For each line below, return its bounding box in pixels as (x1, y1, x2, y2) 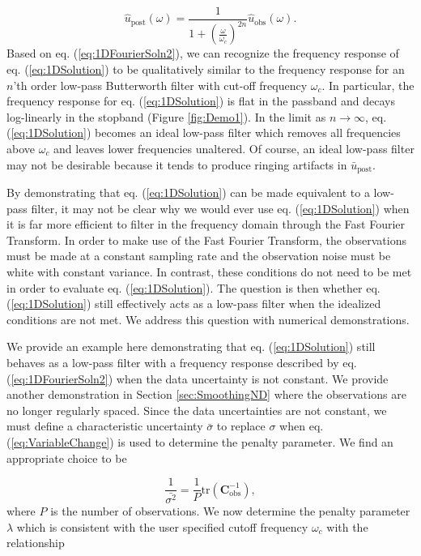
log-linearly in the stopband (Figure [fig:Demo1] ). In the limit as (6, 108, 326, 125)
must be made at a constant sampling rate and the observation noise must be (6, 247, 391, 264)
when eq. (279, 417, 324, 434)
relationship (6, 534, 65, 551)
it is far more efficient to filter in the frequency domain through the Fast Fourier (6, 216, 406, 233)
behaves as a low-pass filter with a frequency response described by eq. (6, 353, 357, 370)
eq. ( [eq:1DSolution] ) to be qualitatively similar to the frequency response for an (6, 61, 405, 77)
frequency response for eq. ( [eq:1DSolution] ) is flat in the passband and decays (6, 92, 395, 109)
